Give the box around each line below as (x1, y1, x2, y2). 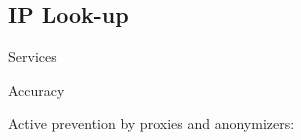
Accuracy (8, 79, 65, 100)
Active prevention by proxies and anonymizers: (8, 113, 295, 134)
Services (8, 46, 57, 67)
